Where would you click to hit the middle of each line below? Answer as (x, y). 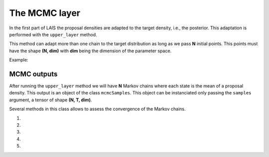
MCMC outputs (33, 74)
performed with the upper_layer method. (53, 34)
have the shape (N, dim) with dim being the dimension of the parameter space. (90, 51)
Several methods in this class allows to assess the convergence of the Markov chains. (97, 109)
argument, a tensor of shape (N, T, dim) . (51, 100)
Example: (19, 60)
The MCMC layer (45, 13)
